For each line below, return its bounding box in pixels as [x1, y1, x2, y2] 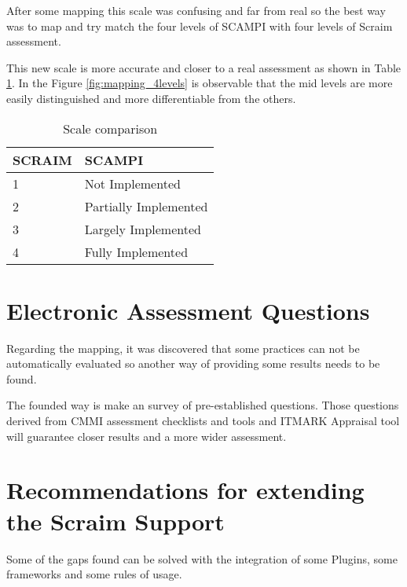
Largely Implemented [84, 219, 201, 238]
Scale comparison [63, 119, 158, 138]
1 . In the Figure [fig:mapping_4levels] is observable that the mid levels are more [6, 75, 393, 91]
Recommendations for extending [6, 474, 365, 506]
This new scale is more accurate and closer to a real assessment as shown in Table [6, 59, 401, 75]
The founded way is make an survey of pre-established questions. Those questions [6, 397, 399, 413]
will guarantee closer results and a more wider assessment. [6, 427, 287, 444]
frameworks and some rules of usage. [6, 566, 182, 582]
